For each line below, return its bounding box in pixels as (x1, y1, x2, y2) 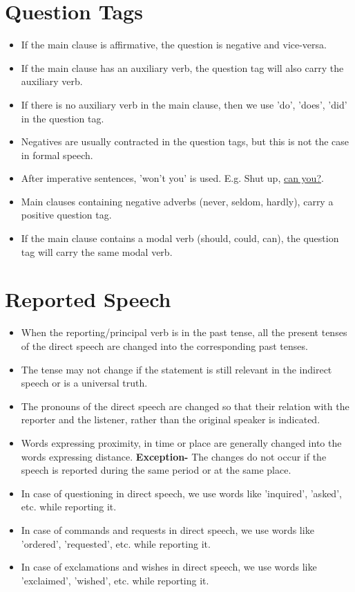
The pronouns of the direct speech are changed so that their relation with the (21, 398, 349, 413)
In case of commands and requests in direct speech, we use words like (21, 522, 314, 537)
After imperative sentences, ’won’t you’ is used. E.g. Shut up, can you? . (21, 171, 324, 185)
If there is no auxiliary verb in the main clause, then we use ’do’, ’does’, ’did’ (21, 97, 347, 111)
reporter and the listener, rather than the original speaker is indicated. (21, 412, 320, 427)
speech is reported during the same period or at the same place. (21, 463, 291, 477)
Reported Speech (5, 285, 171, 313)
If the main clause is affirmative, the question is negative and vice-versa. (21, 37, 327, 52)
